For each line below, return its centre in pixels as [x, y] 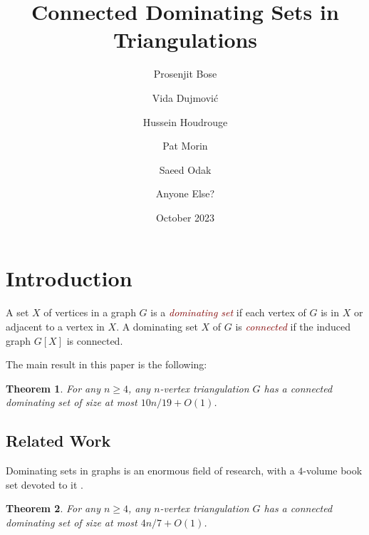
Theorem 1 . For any [53, 388]
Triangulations [185, 40]
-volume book [333, 471]
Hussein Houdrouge [185, 121]
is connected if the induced [293, 326]
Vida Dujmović [185, 97]
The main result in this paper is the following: [106, 364]
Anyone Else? [185, 193]
